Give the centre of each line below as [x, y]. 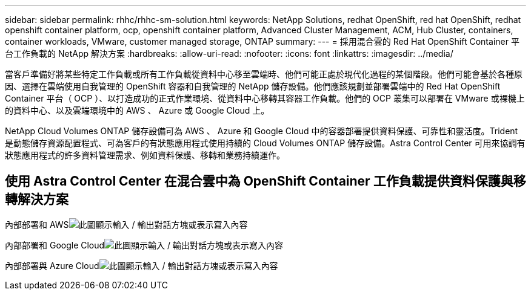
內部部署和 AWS [37, 224]
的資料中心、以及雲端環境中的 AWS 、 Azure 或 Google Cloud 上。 [137, 110]
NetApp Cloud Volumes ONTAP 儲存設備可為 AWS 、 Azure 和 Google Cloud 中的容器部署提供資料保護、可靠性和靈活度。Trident [262, 131]
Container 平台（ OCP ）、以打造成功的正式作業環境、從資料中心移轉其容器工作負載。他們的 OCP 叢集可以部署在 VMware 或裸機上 [265, 98]
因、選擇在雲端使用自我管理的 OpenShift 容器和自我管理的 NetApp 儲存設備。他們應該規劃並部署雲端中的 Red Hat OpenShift [253, 86]
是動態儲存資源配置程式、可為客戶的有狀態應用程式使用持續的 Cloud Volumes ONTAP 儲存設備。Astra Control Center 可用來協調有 [265, 143]
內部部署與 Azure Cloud [52, 265]
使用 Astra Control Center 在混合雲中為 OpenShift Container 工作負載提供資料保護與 [259, 181]
